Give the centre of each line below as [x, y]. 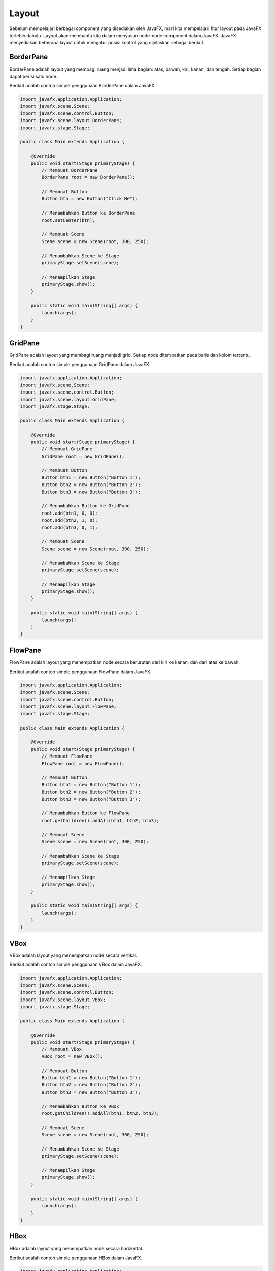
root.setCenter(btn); [68, 220]
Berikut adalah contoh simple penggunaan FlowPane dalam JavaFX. [80, 672]
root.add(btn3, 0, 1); [70, 527]
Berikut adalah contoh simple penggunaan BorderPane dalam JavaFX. [82, 86]
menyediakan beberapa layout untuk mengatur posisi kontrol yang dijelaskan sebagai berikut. [107, 43]
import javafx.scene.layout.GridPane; [68, 399]
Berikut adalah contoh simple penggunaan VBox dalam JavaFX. [76, 965]
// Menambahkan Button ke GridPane [86, 506]
